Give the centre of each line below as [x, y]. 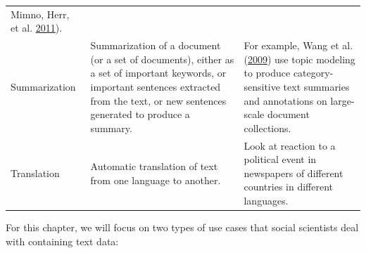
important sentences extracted [156, 86]
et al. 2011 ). [37, 28]
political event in [280, 159]
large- [342, 100]
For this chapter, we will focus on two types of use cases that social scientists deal [182, 227]
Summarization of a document [156, 45]
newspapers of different [294, 173]
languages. [266, 200]
